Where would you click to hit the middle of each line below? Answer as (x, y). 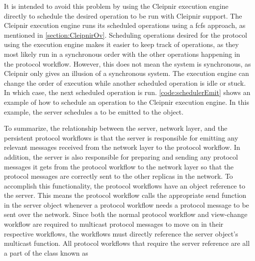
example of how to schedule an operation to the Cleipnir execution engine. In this (127, 102)
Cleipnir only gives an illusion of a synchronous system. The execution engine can (127, 73)
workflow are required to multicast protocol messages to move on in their (114, 224)
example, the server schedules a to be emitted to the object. (94, 111)
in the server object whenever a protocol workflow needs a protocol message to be (127, 204)
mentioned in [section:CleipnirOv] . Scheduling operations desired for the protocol (126, 35)
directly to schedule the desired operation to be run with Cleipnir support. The (123, 15)
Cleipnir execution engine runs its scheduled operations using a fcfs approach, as (125, 25)
